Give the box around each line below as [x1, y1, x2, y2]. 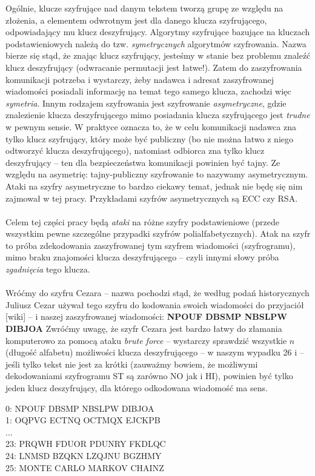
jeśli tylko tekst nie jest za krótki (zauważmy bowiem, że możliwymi [5, 357, 258, 370]
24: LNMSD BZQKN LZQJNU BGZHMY [5, 449, 162, 461]
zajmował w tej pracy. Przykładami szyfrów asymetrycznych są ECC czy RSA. [5, 191, 298, 204]
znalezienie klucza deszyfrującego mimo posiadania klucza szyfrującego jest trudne [5, 108, 310, 121]
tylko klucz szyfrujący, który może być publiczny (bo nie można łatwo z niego [5, 132, 294, 145]
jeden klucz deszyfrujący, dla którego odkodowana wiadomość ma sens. [5, 382, 268, 394]
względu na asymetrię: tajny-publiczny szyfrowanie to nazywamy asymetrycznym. [5, 168, 308, 180]
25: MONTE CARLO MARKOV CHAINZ [5, 461, 164, 474]
